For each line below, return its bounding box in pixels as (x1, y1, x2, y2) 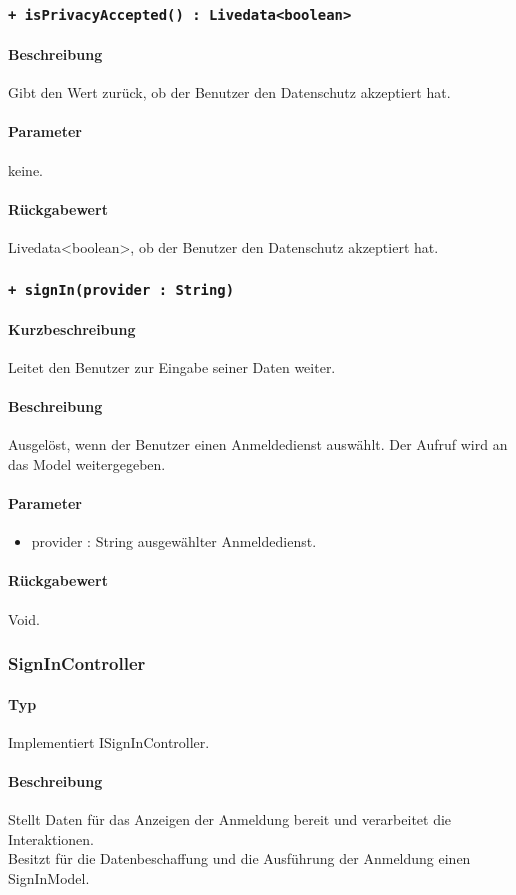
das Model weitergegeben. (8, 453, 166, 474)
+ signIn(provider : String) (8, 281, 235, 298)
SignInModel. (8, 867, 90, 888)
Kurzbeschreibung (8, 318, 136, 339)
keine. (8, 159, 43, 180)
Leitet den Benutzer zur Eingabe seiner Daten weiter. (8, 356, 336, 377)
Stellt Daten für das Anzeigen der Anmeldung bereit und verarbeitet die (8, 809, 452, 830)
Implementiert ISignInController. (8, 731, 210, 752)
